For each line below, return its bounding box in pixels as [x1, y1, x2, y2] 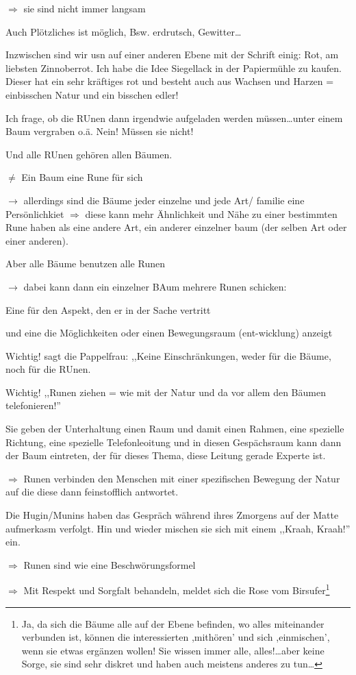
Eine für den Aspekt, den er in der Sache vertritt [5, 302, 211, 317]
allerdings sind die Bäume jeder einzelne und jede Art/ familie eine [23, 193, 305, 207]
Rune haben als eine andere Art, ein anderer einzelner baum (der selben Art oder [5, 220, 347, 234]
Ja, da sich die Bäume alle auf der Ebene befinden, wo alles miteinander [21, 616, 325, 630]
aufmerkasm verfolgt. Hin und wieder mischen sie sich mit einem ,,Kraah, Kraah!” [5, 521, 351, 535]
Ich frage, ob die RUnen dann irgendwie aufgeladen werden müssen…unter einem [5, 110, 343, 125]
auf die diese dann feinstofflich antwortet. [5, 484, 179, 499]
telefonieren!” [5, 398, 61, 413]
